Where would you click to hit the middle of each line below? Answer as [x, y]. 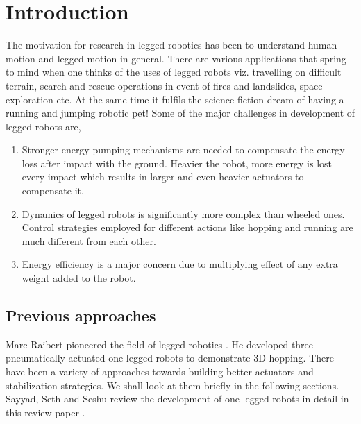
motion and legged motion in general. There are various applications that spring [176, 58]
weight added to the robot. [79, 278]
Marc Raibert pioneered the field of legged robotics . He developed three [160, 344]
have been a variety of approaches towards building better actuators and [160, 372]
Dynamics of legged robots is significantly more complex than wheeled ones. [183, 213]
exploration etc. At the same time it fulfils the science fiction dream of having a [175, 99]
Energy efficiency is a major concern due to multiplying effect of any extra [180, 264]
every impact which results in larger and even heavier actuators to [163, 177]
